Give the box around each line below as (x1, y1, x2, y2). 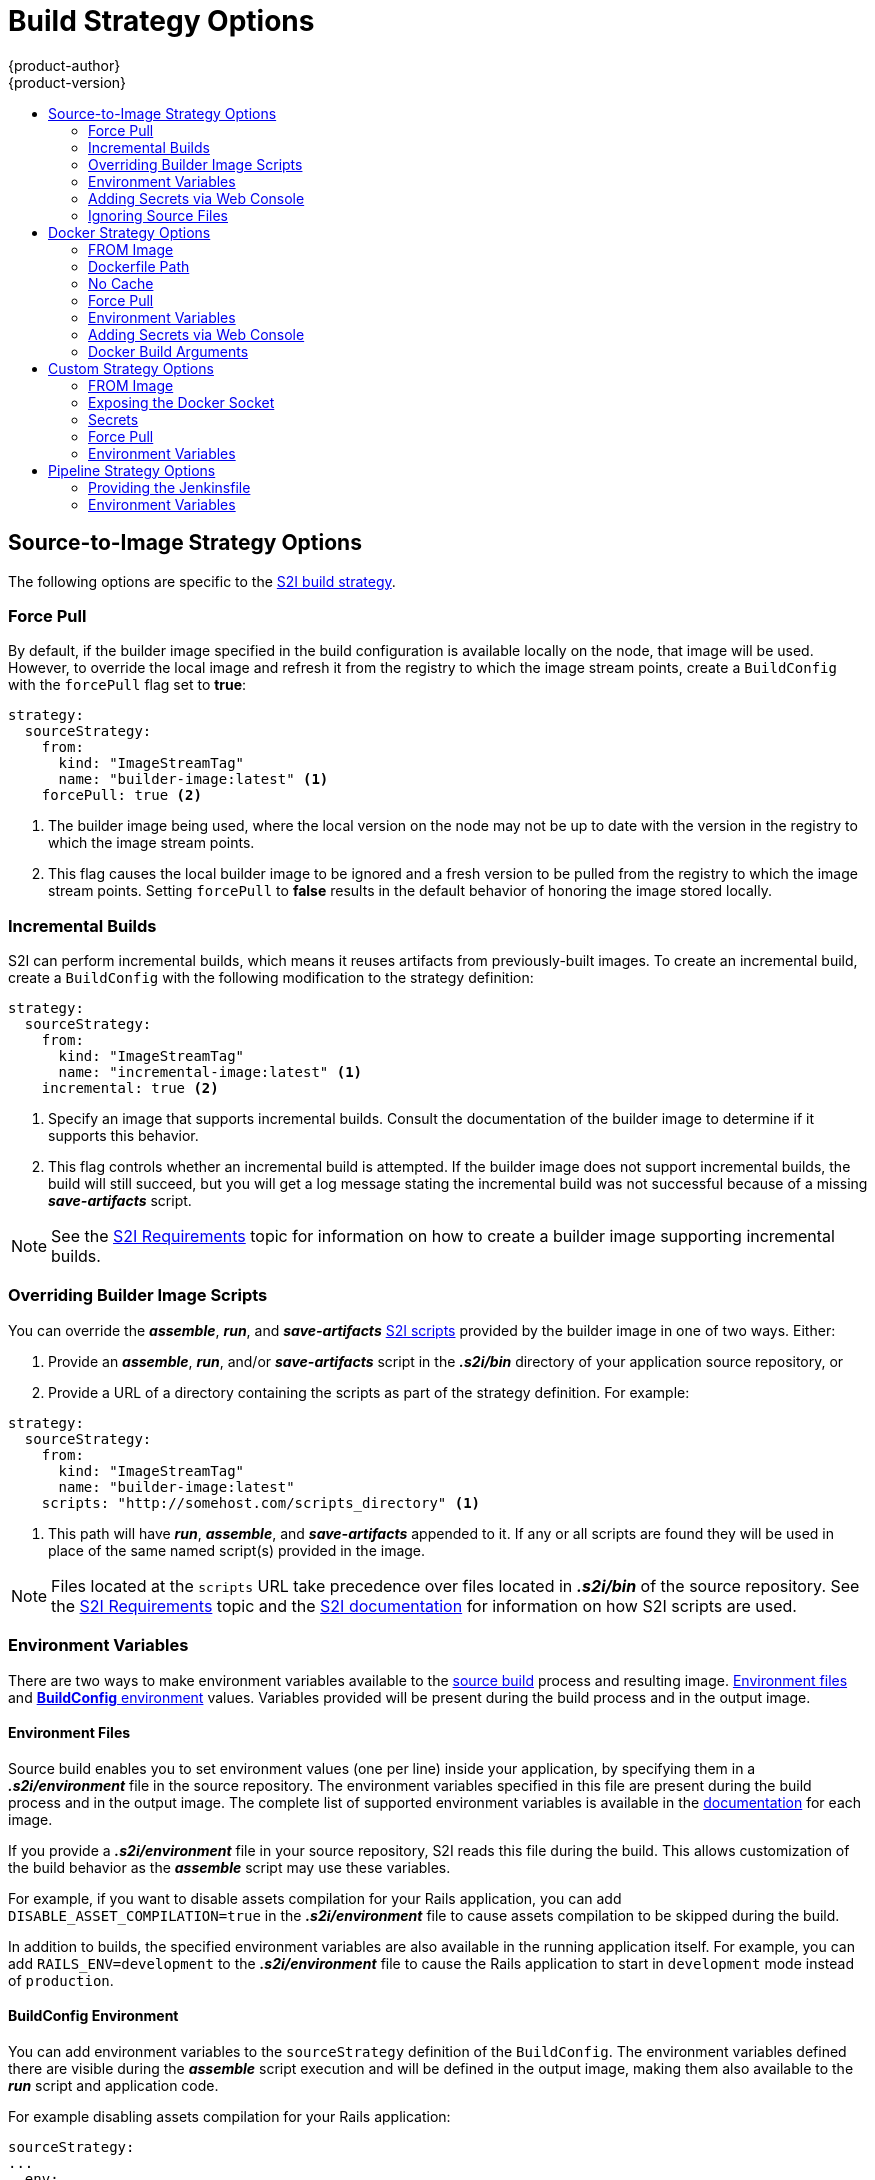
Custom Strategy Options (48, 359, 214, 377)
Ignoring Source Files (88, 206, 228, 224)
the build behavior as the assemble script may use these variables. (8, 1858, 451, 1876)
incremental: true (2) (41, 1080, 219, 1097)
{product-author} (8, 56, 121, 74)
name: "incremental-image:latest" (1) (58, 1064, 363, 1081)
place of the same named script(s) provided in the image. (48, 1541, 426, 1559)
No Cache (88, 274, 154, 292)
